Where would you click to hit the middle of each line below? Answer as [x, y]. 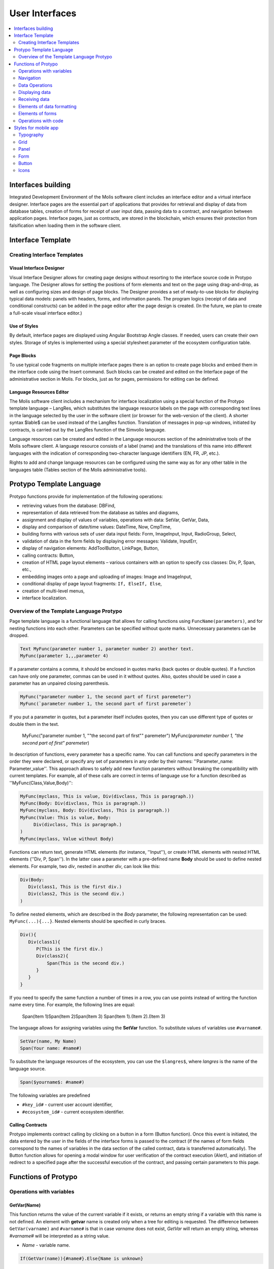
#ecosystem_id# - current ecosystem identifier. [73, 1112]
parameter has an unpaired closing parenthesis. [59, 683]
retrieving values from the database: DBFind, [69, 506]
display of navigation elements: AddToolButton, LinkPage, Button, [91, 548]
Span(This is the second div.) [85, 963]
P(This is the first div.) [70, 949]
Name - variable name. [46, 1245]
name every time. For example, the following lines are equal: [72, 1005]
